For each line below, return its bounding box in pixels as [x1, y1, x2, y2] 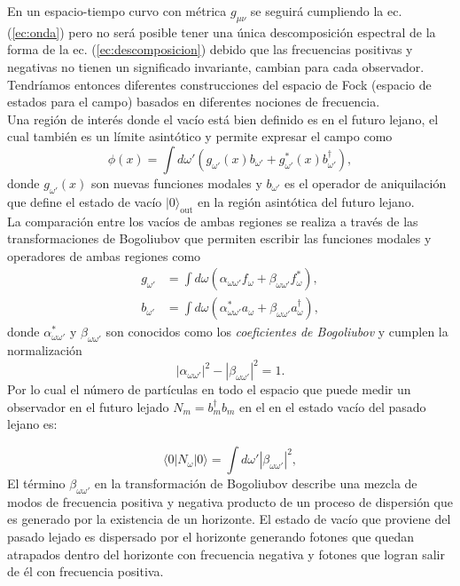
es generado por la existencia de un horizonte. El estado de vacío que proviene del [7, 510, 451, 528]
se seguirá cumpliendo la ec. [250, 2, 402, 20]
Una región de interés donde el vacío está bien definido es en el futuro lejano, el [7, 109, 439, 128]
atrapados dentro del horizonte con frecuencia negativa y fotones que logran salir [7, 544, 445, 563]
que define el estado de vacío [7, 192, 162, 210]
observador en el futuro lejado [7, 397, 169, 416]
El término [7, 474, 66, 493]
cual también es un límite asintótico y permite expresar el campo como [7, 127, 393, 146]
